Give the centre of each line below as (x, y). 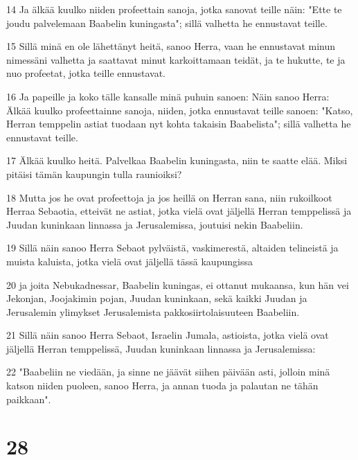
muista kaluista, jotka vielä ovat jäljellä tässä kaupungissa (129, 261)
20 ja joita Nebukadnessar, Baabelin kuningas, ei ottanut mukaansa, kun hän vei (178, 284)
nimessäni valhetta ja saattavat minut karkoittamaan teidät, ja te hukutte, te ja (176, 59)
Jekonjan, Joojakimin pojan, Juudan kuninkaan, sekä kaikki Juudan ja (157, 298)
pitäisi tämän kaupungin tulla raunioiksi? (94, 174)
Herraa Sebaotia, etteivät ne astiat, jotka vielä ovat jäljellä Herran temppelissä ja (179, 211)
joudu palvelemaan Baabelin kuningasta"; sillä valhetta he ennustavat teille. (167, 23)
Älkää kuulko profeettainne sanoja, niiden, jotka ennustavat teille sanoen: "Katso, (180, 110)
